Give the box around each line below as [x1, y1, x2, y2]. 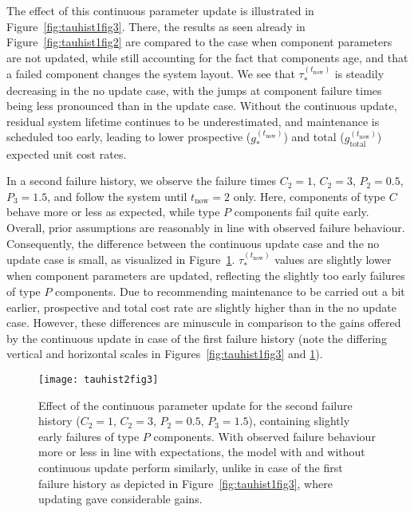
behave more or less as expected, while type [6, 203, 220, 220]
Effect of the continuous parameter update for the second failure [38, 396, 353, 413]
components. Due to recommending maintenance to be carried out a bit [55, 283, 405, 300]
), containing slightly [248, 412, 350, 429]
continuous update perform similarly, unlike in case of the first [38, 459, 343, 476]
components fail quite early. [234, 203, 369, 220]
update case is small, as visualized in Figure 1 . [6, 251, 235, 267]
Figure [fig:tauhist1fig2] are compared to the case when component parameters [6, 33, 392, 50]
